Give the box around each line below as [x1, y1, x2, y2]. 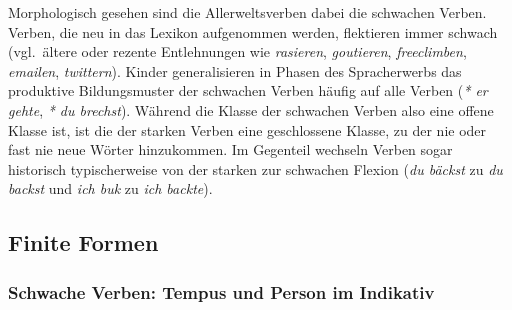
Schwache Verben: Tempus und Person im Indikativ [8, 279, 435, 304]
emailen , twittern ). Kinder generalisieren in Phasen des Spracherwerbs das [8, 60, 462, 81]
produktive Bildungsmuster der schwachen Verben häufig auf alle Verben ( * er [8, 80, 488, 101]
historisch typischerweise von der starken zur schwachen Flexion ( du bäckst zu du [8, 158, 503, 179]
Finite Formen [8, 227, 159, 258]
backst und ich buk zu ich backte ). [8, 178, 213, 199]
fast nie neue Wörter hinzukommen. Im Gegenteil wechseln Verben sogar [8, 139, 453, 160]
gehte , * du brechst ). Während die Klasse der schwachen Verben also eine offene [8, 99, 494, 120]
